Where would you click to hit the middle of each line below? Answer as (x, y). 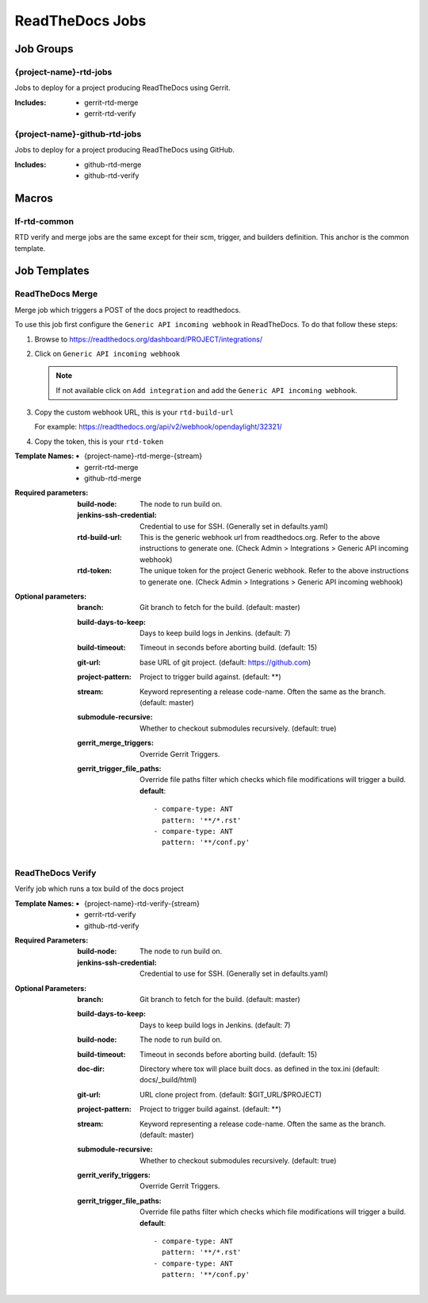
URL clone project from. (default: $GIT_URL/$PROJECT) (231, 1094)
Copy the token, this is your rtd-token (99, 441)
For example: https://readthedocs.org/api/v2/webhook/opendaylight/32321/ (159, 427)
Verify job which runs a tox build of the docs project (99, 889)
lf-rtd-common (44, 221)
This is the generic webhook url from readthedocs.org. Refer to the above (260, 537)
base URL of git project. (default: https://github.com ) (225, 662)
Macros (34, 198)
